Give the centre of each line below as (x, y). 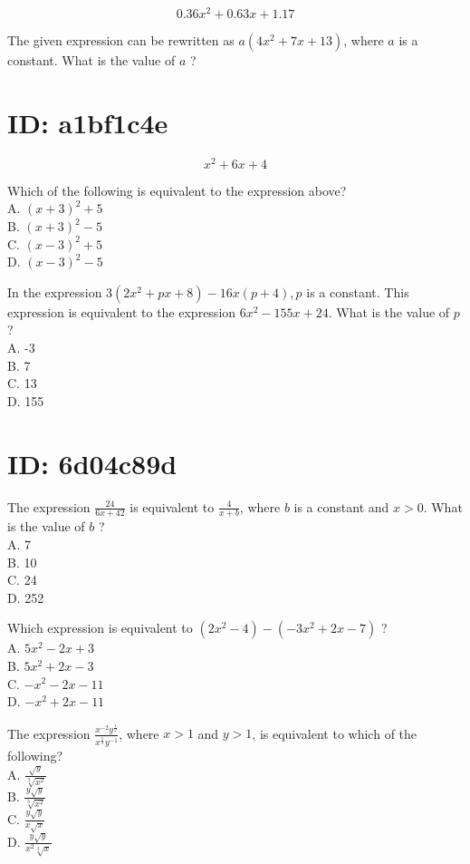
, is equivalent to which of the (335, 733)
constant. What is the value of (91, 60)
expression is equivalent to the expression (122, 311)
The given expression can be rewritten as (121, 40)
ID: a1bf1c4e (88, 122)
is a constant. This (358, 291)
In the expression (55, 291)
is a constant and (341, 506)
